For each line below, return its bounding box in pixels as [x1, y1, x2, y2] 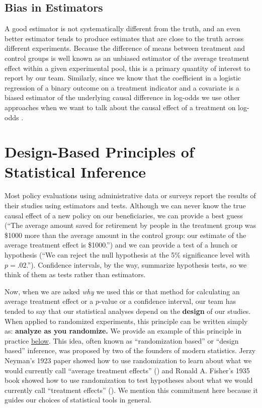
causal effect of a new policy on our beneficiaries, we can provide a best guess [5, 210, 243, 220]
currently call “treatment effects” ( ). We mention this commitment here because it [5, 384, 258, 395]
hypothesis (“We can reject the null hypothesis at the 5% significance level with [5, 250, 250, 260]
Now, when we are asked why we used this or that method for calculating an [5, 286, 240, 296]
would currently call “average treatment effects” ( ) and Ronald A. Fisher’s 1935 [5, 365, 250, 375]
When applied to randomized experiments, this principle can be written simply [5, 315, 248, 326]
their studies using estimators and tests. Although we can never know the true [5, 200, 246, 211]
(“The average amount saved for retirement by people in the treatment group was [5, 220, 256, 230]
